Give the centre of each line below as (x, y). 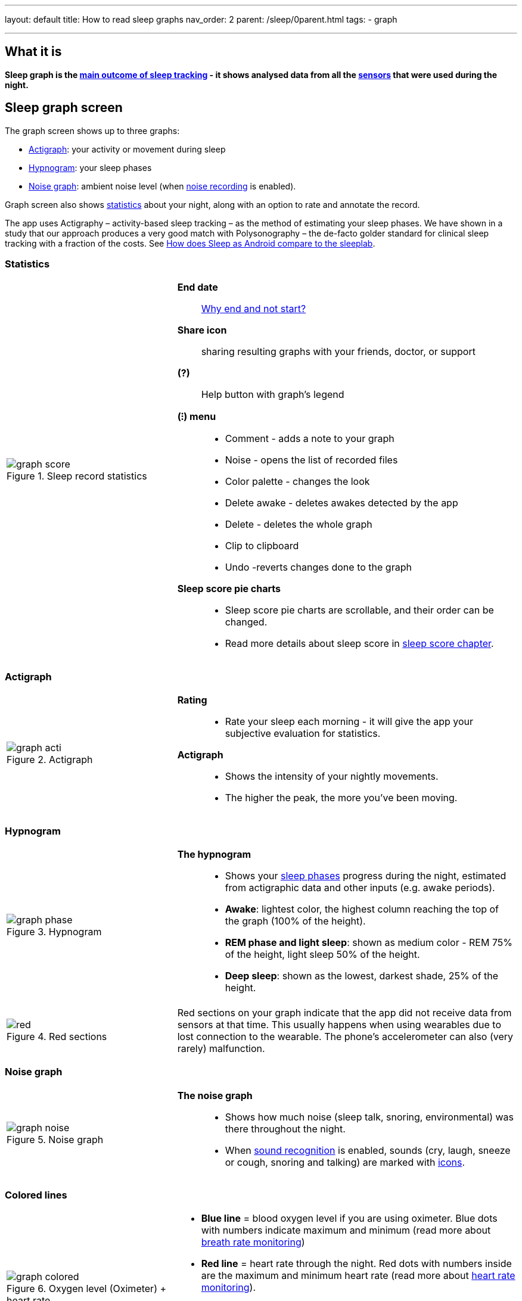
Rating (192, 700)
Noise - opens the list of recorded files (311, 460)
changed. (246, 622)
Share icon (202, 330)
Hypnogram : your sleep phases (90, 167)
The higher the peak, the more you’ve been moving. (341, 798)
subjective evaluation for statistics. (303, 734)
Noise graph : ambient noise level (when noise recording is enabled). (162, 186)
